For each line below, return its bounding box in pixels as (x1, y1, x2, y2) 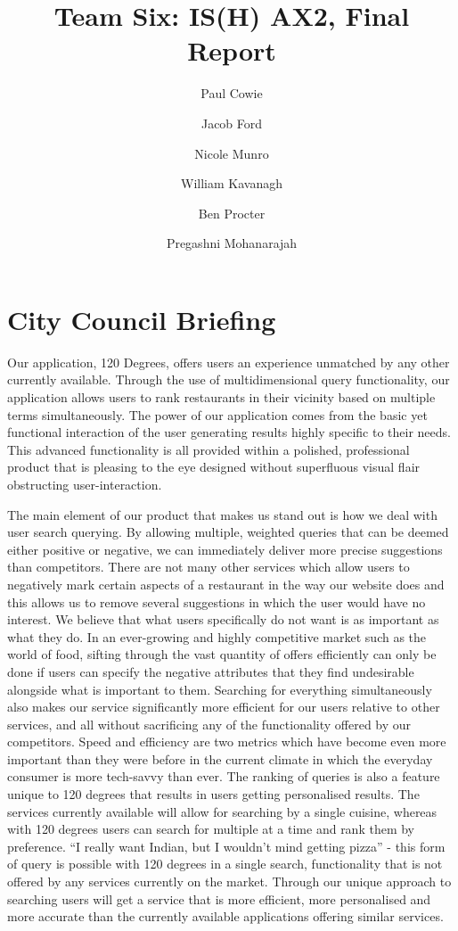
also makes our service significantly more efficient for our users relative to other (7, 697, 440, 716)
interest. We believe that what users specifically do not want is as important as (7, 610, 439, 629)
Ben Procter (198, 203, 266, 222)
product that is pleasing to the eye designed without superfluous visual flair (7, 457, 421, 476)
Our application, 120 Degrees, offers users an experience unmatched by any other (7, 352, 450, 371)
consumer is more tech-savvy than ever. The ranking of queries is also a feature (7, 767, 440, 786)
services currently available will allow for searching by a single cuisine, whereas (7, 802, 438, 820)
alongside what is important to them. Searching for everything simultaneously (7, 680, 432, 698)
